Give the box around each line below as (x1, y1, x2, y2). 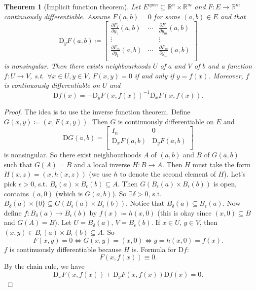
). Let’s (223, 169, 246, 179)
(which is (55, 188, 83, 198)
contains (4, 188, 29, 198)
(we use (89, 169, 111, 179)
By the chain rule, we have (4, 261, 85, 271)
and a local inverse (73, 159, 130, 169)
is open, (213, 178, 237, 188)
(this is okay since (157, 207, 212, 218)
